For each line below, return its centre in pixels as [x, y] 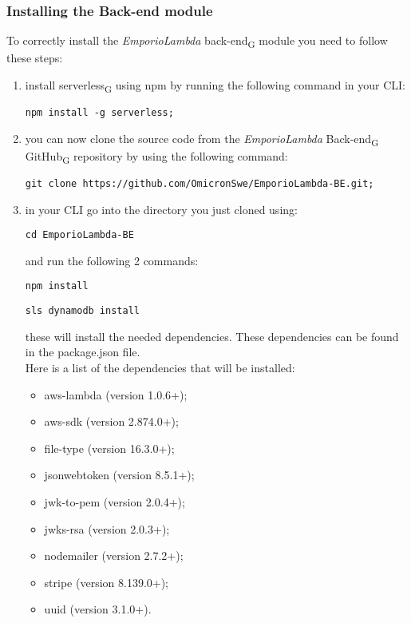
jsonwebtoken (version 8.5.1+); [119, 475]
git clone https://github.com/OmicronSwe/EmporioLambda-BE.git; [200, 183]
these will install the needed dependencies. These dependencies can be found [212, 336]
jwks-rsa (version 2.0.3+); [107, 528]
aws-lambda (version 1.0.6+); [116, 394]
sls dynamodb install [82, 311]
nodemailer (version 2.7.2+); [114, 556]
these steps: [35, 58]
